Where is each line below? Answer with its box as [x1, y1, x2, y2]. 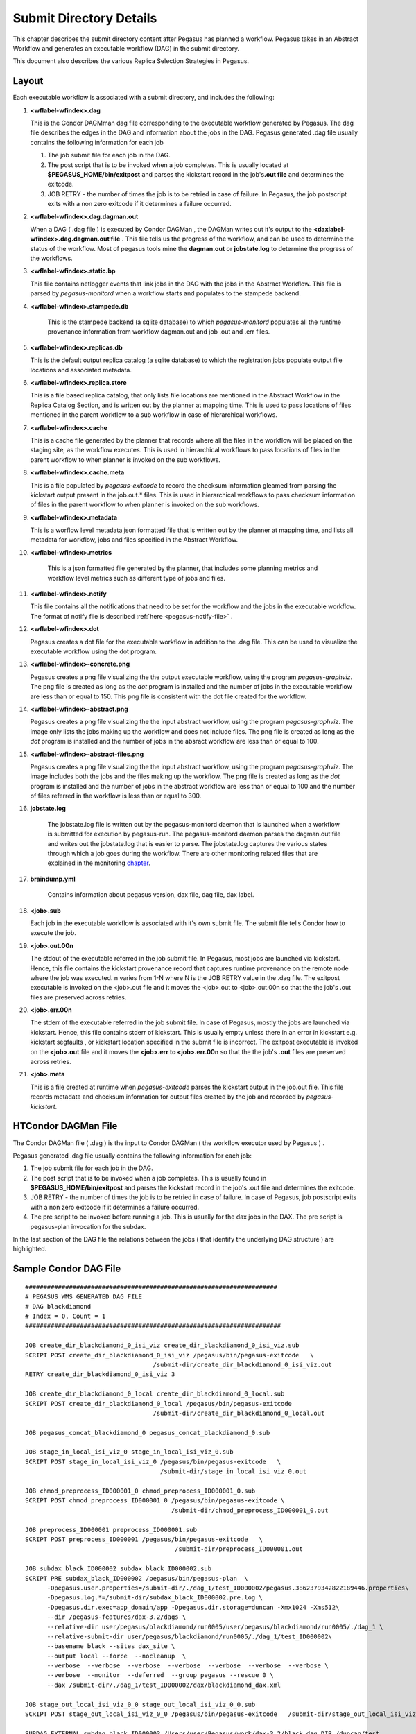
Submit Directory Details [12, 10, 157, 26]
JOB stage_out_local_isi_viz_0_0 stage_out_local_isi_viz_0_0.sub [25, 1700, 256, 1708]
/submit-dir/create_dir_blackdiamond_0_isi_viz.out [153, 1360, 333, 1368]
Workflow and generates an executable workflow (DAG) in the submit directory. [12, 44, 239, 52]
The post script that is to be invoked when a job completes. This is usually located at [47, 160, 289, 169]
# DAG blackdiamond [25, 1303, 92, 1310]
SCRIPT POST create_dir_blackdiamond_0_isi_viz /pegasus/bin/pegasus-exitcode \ [25, 1351, 314, 1359]
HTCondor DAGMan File [12, 1120, 118, 1132]
